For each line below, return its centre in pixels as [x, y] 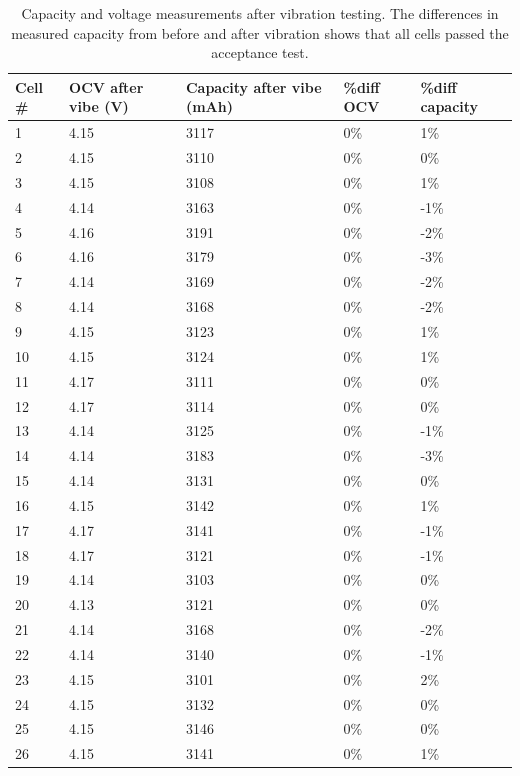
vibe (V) [99, 106]
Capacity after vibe [253, 86]
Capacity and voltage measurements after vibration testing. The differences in [260, 13]
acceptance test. [260, 52]
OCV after [106, 86]
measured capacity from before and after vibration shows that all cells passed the [260, 32]
